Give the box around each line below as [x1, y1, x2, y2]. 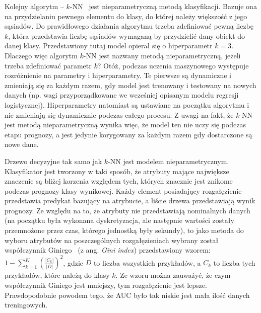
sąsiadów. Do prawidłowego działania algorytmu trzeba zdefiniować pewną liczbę [5, 21, 254, 31]
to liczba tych [213, 257, 255, 268]
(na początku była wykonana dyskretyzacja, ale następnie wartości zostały [5, 215, 234, 225]
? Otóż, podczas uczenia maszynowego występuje [97, 60, 249, 70]
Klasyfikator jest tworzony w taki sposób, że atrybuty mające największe [5, 166, 229, 176]
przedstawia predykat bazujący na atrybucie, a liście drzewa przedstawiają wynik [5, 195, 255, 206]
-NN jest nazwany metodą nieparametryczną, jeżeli [83, 50, 241, 60]
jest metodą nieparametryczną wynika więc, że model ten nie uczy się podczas [5, 119, 246, 130]
